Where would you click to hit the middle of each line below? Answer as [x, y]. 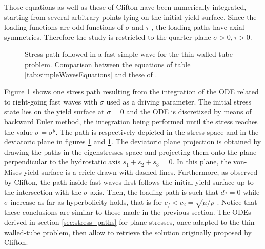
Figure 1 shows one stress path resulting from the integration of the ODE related [131, 91]
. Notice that [237, 202]
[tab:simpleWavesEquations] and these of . [91, 74]
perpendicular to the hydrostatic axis [63, 162]
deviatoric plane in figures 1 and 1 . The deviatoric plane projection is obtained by [133, 142]
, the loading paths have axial [198, 27]
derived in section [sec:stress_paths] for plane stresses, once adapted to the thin [129, 222]
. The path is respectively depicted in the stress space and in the [157, 131]
